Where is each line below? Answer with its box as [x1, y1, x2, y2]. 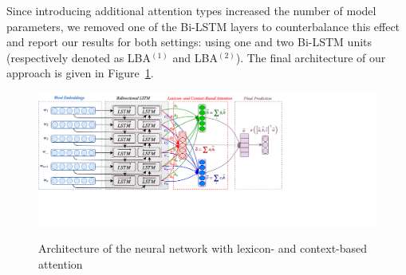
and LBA [172, 49, 218, 65]
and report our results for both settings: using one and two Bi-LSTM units [6, 33, 372, 50]
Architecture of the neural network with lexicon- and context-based [38, 240, 368, 257]
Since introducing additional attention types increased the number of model [6, 2, 376, 18]
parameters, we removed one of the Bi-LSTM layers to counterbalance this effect [6, 18, 400, 34]
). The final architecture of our [235, 49, 386, 65]
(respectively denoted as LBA [6, 49, 152, 65]
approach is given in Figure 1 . [6, 65, 154, 81]
